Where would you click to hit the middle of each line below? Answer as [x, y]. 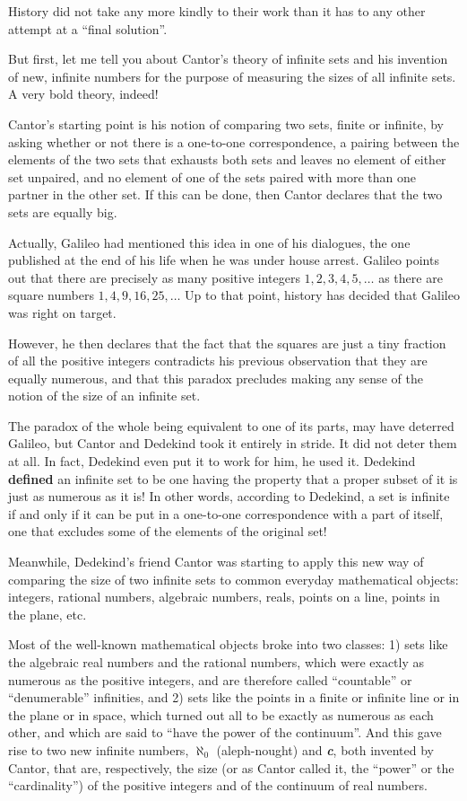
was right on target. [62, 312]
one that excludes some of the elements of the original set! [168, 531]
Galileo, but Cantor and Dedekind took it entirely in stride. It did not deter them [233, 443]
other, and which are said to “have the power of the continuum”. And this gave [225, 732]
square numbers [51, 295]
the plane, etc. [48, 614]
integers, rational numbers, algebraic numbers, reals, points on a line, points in [224, 597]
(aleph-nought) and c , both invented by [325, 749]
